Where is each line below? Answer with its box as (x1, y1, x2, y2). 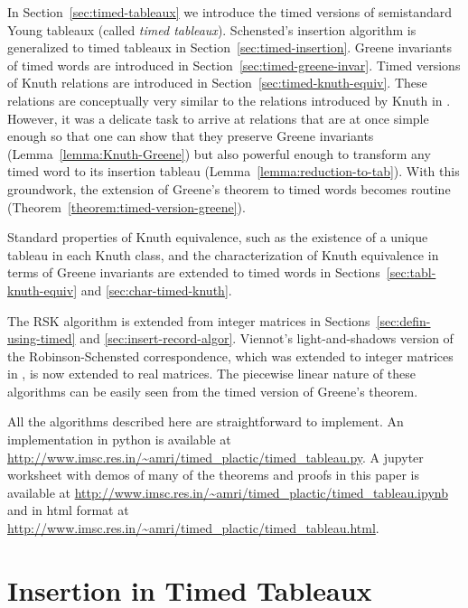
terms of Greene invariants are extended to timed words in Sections (7, 263, 380, 282)
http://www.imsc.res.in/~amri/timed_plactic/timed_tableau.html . (7, 519, 379, 538)
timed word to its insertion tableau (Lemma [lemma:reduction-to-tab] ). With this (7, 162, 460, 181)
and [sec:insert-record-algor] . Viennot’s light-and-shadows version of (80, 329, 454, 348)
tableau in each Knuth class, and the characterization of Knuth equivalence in (7, 245, 439, 264)
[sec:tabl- (386, 263, 436, 282)
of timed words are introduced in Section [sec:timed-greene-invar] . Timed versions (7, 55, 461, 74)
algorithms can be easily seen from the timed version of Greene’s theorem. (7, 381, 418, 400)
